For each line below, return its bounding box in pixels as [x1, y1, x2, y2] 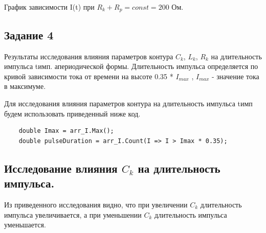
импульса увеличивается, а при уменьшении [4, 209, 142, 220]
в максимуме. [4, 81, 46, 91]
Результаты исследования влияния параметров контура [4, 51, 173, 61]
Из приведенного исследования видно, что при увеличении [4, 199, 188, 209]
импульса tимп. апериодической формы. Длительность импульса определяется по [4, 61, 258, 72]
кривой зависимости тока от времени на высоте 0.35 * [4, 71, 173, 81]
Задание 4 [4, 27, 54, 42]
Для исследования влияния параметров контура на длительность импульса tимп [4, 98, 253, 109]
